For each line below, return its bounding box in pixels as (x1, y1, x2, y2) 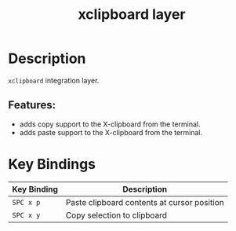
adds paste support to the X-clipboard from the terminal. (19, 127, 203, 137)
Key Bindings (8, 155, 96, 173)
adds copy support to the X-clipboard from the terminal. (19, 119, 202, 129)
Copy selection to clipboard (65, 210, 167, 221)
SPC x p (12, 198, 41, 207)
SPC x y (12, 211, 41, 219)
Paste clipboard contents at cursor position (65, 196, 225, 207)
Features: (8, 98, 56, 112)
